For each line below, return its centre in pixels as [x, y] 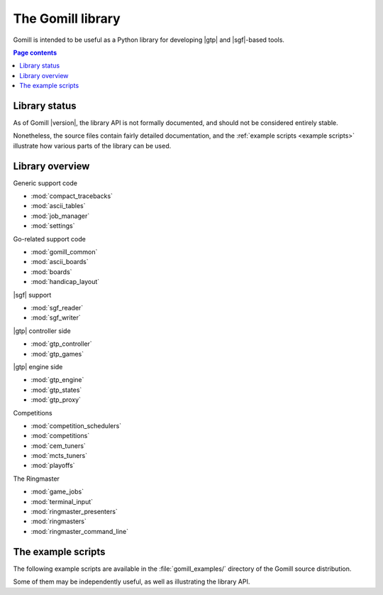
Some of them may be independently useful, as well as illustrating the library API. [132, 582]
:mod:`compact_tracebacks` [72, 196]
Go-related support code [50, 239]
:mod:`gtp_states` [56, 390]
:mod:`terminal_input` [62, 501]
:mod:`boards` [51, 272]
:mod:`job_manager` [60, 216]
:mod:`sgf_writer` [56, 318]
